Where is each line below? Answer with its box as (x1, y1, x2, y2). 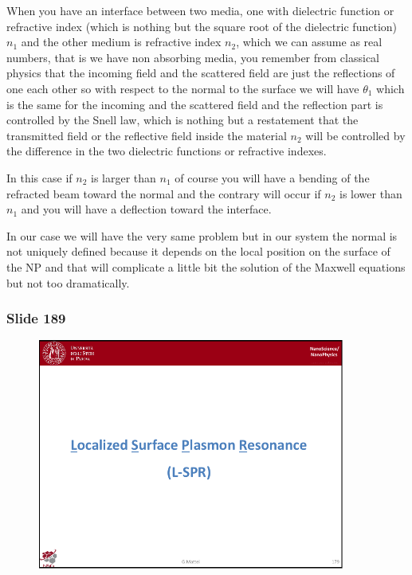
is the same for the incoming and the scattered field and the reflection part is (6, 96, 383, 112)
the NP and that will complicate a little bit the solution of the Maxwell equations (6, 258, 406, 275)
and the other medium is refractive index (21, 33, 222, 50)
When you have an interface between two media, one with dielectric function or (6, 2, 394, 18)
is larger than (91, 169, 156, 186)
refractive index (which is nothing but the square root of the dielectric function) (6, 18, 397, 34)
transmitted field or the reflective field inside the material (6, 127, 287, 143)
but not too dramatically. (6, 274, 130, 291)
